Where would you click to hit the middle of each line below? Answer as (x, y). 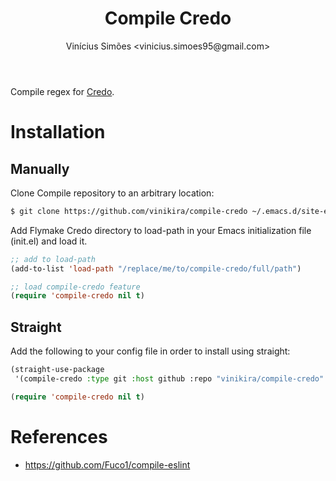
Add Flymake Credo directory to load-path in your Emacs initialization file (161, 230)
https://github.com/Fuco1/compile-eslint (107, 464)
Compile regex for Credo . (62, 91)
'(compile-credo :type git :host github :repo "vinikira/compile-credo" (169, 379)
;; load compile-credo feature (75, 287)
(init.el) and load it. (49, 241)
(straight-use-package (57, 370)
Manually (40, 168)
